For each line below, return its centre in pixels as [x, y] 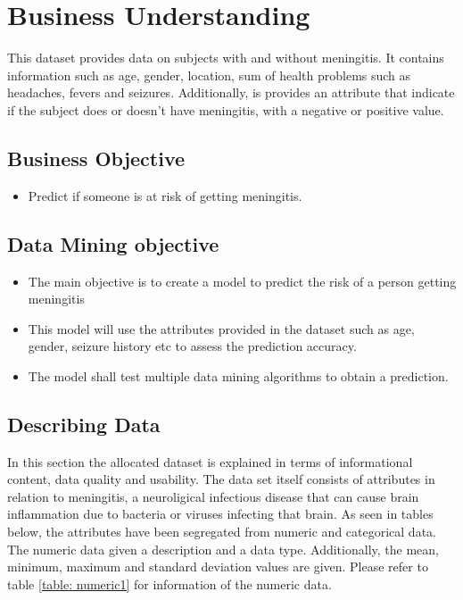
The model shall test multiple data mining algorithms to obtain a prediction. [238, 375]
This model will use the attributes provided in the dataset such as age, [221, 328]
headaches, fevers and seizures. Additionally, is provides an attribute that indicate [231, 92]
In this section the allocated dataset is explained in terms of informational [210, 461]
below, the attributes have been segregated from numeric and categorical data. [222, 532]
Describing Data [84, 424]
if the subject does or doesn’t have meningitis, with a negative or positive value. [226, 109]
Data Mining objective [113, 243]
